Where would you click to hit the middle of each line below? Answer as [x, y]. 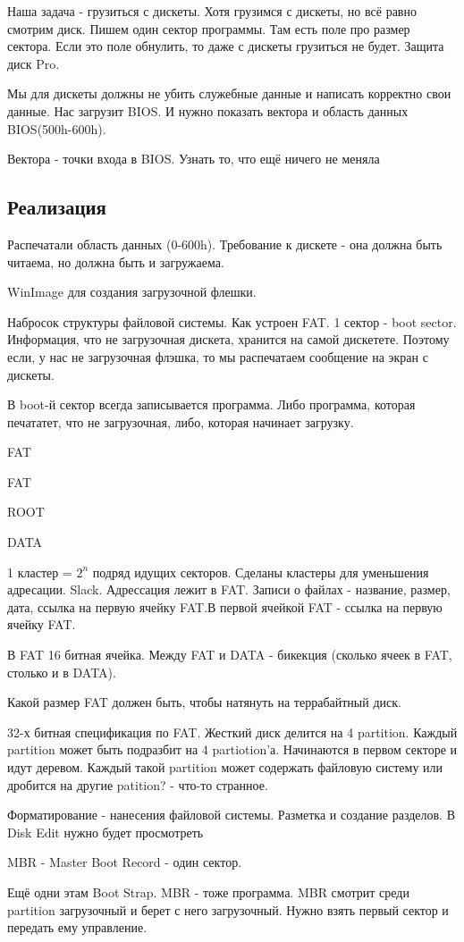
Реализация [57, 207]
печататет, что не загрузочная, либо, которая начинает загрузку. [181, 421]
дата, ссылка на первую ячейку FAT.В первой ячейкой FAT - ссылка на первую [225, 606]
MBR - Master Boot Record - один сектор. [125, 862]
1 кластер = [40, 572]
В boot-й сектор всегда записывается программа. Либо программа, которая [211, 404]
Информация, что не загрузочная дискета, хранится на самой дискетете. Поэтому [228, 339]
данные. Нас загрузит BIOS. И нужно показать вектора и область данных [208, 110]
